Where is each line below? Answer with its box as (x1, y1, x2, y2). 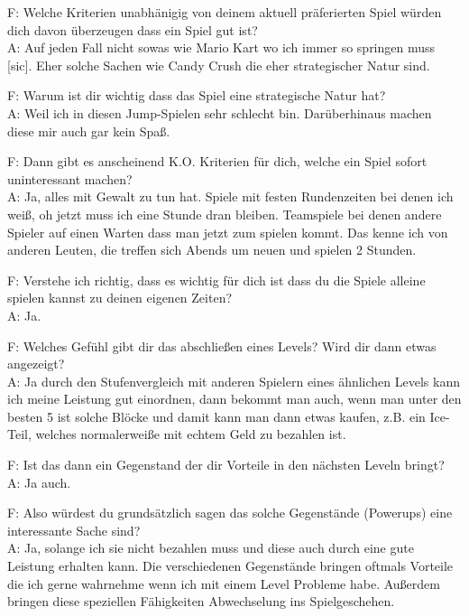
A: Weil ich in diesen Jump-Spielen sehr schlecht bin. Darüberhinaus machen (7, 103, 432, 122)
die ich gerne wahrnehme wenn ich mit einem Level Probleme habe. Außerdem (7, 574, 440, 593)
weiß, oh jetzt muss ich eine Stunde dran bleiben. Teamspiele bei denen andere (7, 204, 442, 223)
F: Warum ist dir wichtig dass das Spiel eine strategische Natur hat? (7, 86, 386, 105)
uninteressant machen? (7, 169, 133, 188)
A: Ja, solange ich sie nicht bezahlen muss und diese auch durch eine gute (7, 538, 414, 557)
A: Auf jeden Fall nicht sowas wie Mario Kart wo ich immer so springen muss (7, 38, 436, 57)
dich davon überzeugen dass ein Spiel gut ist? (7, 20, 258, 39)
